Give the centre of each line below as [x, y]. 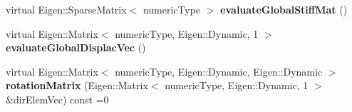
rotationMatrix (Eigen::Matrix [77, 85]
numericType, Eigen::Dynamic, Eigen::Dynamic [219, 71]
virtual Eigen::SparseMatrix [66, 9]
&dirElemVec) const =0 [57, 99]
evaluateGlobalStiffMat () [284, 9]
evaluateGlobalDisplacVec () [76, 47]
